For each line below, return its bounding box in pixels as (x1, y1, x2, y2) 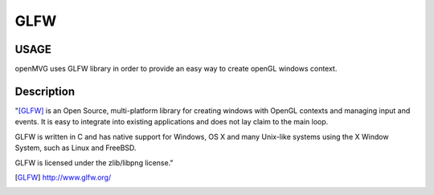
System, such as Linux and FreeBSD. (14, 143, 137, 152)
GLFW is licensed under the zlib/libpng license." (14, 157, 174, 168)
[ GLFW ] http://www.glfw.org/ (14, 173, 112, 182)
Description (14, 84, 76, 98)
